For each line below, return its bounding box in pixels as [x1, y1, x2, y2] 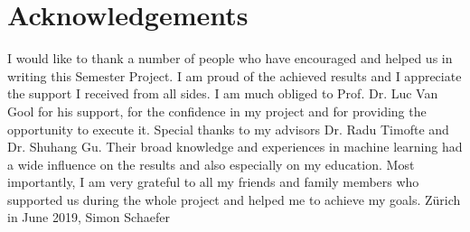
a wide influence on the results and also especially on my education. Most [7, 154, 415, 173]
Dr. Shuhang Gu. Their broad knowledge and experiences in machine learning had [7, 137, 463, 156]
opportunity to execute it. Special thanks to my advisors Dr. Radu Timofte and [7, 119, 449, 138]
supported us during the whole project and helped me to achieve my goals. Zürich [7, 190, 461, 209]
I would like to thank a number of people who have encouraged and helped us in [7, 49, 453, 68]
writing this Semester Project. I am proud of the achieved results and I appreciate [7, 66, 462, 85]
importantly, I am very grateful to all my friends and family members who [7, 172, 419, 191]
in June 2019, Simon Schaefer [7, 208, 170, 227]
